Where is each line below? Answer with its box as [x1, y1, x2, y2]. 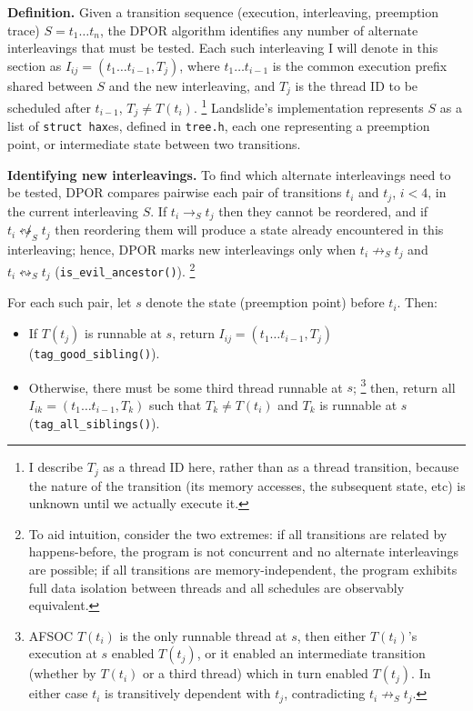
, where [179, 55, 220, 75]
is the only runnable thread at [119, 626, 287, 645]
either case [28, 684, 88, 703]
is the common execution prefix [272, 55, 448, 75]
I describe [28, 457, 84, 476]
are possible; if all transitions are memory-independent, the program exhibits [28, 560, 458, 579]
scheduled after [7, 97, 91, 116]
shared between [7, 75, 93, 95]
